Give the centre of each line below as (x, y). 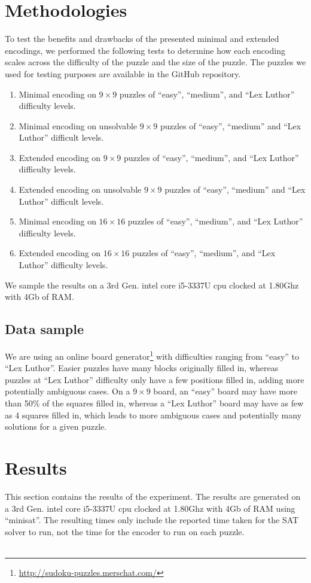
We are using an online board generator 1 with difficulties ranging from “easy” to (152, 355)
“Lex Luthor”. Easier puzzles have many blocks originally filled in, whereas (142, 368)
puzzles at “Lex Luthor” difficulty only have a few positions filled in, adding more (155, 379)
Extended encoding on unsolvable (80, 189)
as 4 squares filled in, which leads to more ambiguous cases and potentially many (153, 415)
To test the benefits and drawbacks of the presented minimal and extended (142, 39)
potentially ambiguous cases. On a (68, 391)
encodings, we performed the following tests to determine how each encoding (145, 50)
